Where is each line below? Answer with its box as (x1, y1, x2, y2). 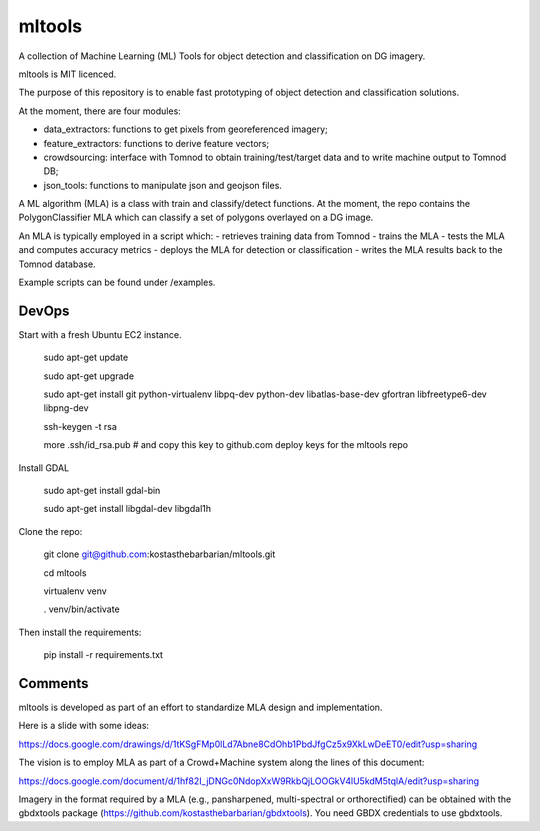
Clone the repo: (18, 525, 83, 537)
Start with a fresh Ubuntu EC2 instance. (18, 328, 182, 340)
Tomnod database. (18, 258, 96, 270)
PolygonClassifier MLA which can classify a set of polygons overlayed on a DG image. (18, 211, 374, 224)
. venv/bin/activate (43, 603, 120, 615)
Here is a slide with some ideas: (18, 720, 150, 732)
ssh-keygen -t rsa (43, 420, 117, 432)
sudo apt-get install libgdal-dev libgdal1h (43, 503, 212, 515)
